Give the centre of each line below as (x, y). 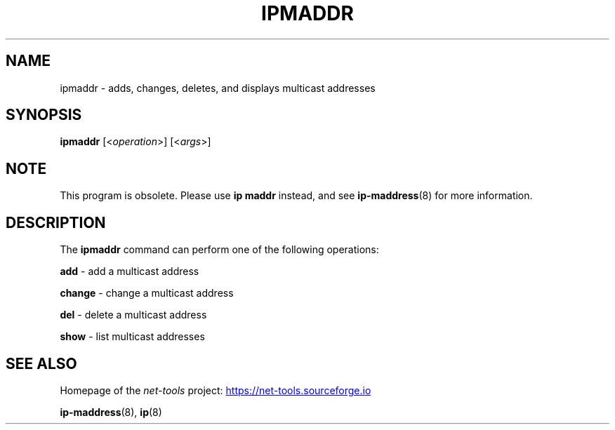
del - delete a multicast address (133, 315)
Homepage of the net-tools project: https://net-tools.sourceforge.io (216, 390)
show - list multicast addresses (132, 337)
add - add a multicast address (130, 271)
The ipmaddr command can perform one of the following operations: (219, 250)
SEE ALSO (41, 363)
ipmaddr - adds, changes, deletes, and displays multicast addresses (218, 88)
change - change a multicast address (147, 293)
